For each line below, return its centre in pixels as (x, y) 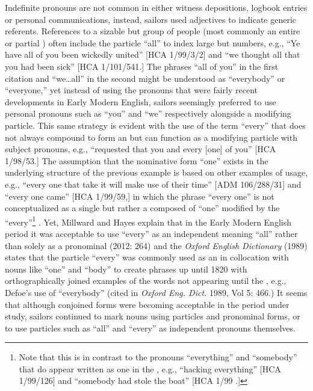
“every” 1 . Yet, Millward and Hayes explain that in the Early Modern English (148, 221)
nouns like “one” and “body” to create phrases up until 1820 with (126, 269)
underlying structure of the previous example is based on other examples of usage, (156, 172)
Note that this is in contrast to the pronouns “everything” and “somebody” (158, 357)
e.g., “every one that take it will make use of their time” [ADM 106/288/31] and (153, 184)
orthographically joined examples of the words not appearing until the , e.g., (146, 281)
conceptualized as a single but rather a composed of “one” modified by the (142, 208)
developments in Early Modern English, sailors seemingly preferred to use (141, 101)
